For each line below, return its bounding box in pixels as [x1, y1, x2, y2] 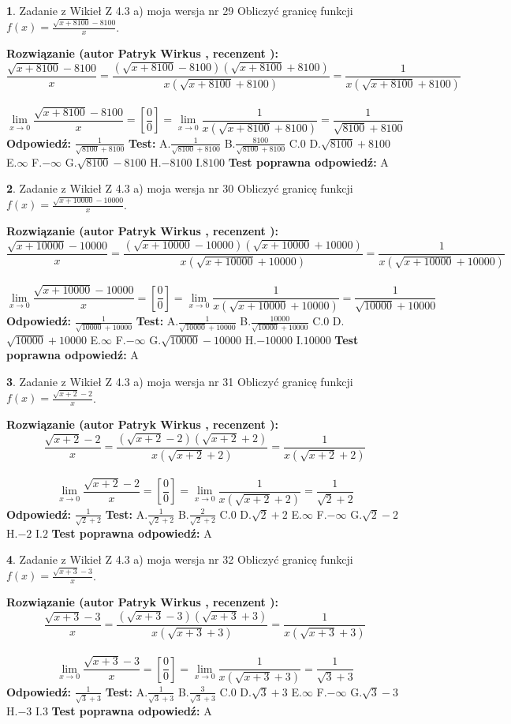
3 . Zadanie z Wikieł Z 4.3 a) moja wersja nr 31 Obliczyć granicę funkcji [6, 373, 353, 389]
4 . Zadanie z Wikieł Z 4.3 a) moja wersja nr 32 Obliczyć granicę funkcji [6, 551, 353, 568]
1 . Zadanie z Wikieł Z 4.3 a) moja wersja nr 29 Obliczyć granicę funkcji [6, 2, 353, 18]
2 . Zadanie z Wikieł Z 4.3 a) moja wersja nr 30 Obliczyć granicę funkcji [6, 180, 353, 197]
